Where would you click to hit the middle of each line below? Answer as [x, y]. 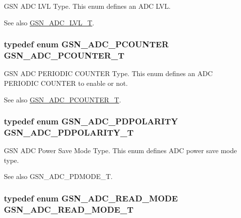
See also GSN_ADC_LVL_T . [49, 22]
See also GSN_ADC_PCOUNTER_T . [63, 99]
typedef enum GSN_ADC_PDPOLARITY [91, 121]
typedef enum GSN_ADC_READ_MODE [91, 198]
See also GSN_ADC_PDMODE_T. [58, 176]
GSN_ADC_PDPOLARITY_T [69, 132]
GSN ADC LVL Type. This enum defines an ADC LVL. [87, 6]
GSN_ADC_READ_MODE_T [69, 209]
